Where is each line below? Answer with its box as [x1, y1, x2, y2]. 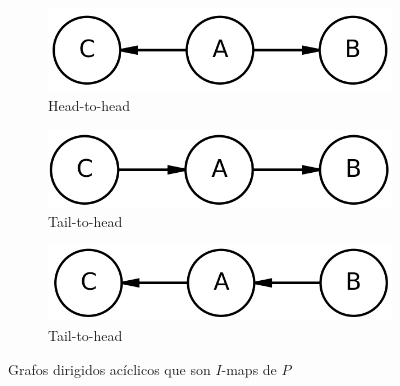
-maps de [221, 358, 277, 379]
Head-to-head [48, 95, 131, 116]
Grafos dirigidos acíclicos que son [8, 358, 211, 379]
